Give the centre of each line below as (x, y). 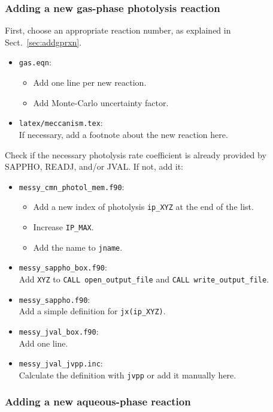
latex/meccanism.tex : (61, 123)
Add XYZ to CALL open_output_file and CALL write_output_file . (144, 279)
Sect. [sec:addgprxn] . (43, 42)
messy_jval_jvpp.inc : (61, 363)
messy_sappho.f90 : (54, 299)
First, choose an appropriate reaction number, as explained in (118, 30)
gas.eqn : (35, 62)
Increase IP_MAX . (63, 227)
